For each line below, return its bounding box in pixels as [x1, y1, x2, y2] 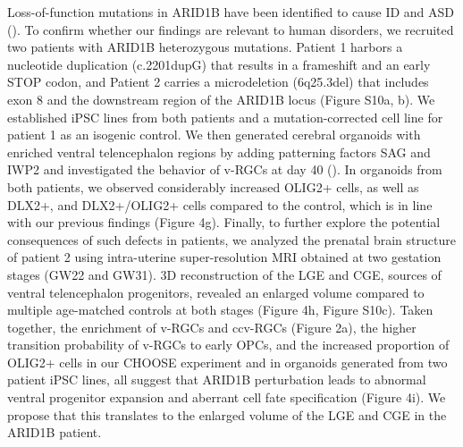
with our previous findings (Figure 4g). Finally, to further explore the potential [7, 213, 441, 232]
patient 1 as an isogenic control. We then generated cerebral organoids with [7, 125, 421, 144]
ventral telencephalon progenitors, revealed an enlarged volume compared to [7, 283, 425, 301]
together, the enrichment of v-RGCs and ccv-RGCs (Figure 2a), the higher [7, 317, 417, 336]
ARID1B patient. [7, 423, 102, 442]
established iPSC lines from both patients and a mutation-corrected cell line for [7, 107, 443, 126]
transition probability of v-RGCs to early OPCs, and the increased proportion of [7, 335, 450, 354]
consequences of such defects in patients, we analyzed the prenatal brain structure [7, 230, 456, 249]
